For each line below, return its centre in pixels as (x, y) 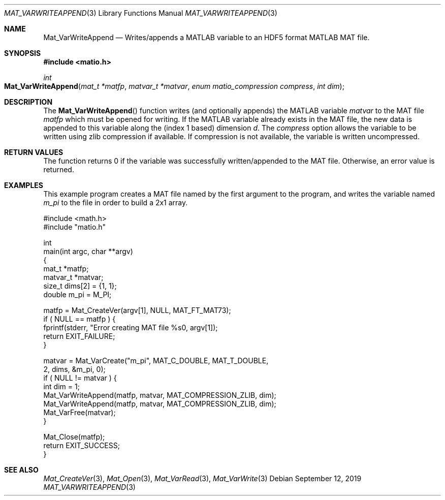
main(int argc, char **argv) (88, 251)
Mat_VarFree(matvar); (80, 412)
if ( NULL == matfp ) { (80, 319)
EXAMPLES (24, 185)
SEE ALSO (21, 470)
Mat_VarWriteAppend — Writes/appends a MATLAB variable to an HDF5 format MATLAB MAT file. (206, 37)
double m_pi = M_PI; (77, 294)
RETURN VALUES (34, 152)
